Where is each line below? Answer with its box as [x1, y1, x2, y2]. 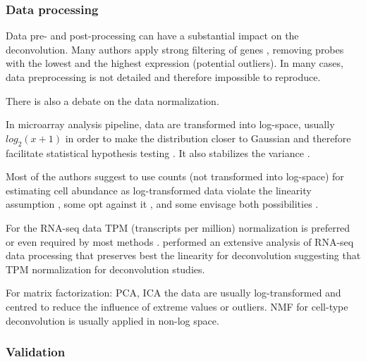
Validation [6, 343, 66, 361]
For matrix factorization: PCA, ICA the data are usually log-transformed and [6, 285, 341, 300]
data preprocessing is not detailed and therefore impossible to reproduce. [6, 70, 321, 84]
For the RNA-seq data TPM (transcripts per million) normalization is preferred [6, 220, 350, 235]
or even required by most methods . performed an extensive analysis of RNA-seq [6, 234, 354, 249]
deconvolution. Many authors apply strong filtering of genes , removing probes [6, 42, 344, 56]
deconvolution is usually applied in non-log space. [6, 313, 219, 327]
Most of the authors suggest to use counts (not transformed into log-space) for [6, 169, 344, 184]
